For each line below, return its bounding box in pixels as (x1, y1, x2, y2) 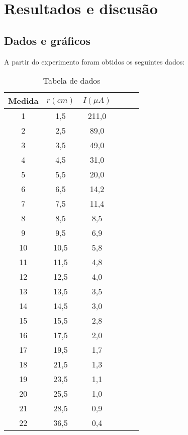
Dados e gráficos (4, 32, 90, 48)
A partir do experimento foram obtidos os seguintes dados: (4, 56, 185, 67)
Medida (8, 95, 39, 107)
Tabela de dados (43, 75, 101, 87)
